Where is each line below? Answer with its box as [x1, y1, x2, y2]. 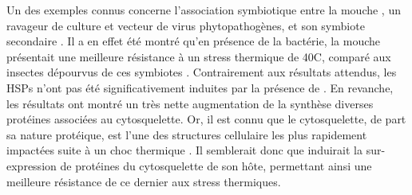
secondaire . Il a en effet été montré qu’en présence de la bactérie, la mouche [6, 33, 381, 49]
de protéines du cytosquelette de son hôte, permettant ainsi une [60, 157, 372, 174]
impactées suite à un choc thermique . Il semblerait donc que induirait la [6, 142, 362, 158]
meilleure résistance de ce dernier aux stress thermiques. [6, 173, 281, 189]
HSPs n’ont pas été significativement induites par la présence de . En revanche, [6, 79, 394, 96]
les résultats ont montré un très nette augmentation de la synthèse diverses [6, 95, 374, 111]
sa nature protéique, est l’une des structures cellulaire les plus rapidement [6, 126, 367, 142]
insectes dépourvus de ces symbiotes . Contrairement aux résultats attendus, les [6, 64, 397, 80]
